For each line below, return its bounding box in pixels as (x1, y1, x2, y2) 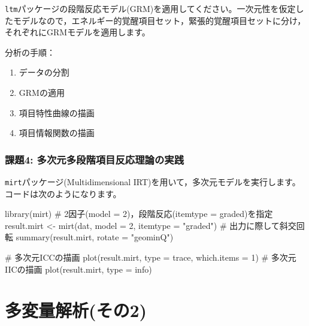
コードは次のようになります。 (5, 187, 122, 200)
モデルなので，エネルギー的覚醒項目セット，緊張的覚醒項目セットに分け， (13, 14, 306, 26)
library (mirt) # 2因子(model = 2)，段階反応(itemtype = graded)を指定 (5, 207, 273, 220)
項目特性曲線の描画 (19, 106, 95, 119)
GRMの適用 (19, 86, 65, 99)
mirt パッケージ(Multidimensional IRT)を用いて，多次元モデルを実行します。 (5, 176, 301, 188)
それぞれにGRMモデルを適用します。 (5, 26, 150, 38)
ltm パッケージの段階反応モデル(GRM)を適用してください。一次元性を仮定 (5, 2, 296, 14)
